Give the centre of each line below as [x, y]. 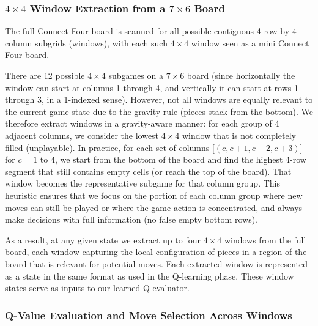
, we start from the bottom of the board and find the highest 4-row [180, 159]
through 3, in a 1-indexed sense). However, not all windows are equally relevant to [159, 99]
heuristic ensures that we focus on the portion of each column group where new [154, 195]
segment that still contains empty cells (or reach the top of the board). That [148, 171]
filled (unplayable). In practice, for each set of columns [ [110, 147]
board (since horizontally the [241, 75]
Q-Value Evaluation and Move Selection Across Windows [149, 315]
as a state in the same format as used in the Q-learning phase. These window [150, 276]
